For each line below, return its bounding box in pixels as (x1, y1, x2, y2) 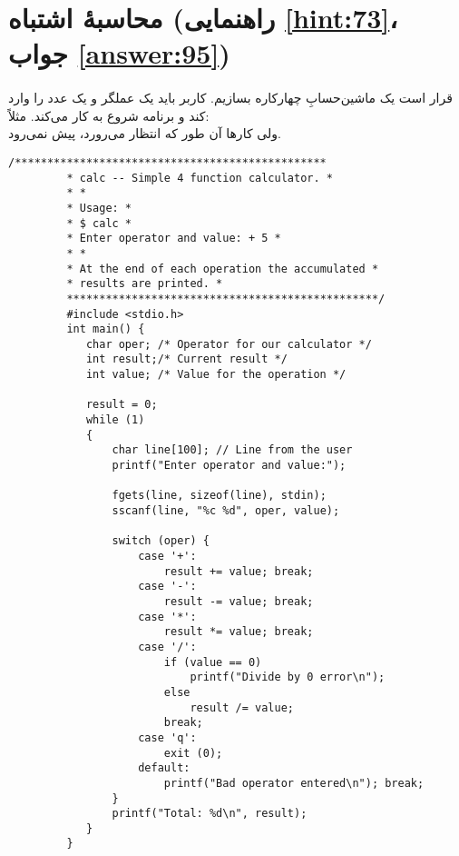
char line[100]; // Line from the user (112, 443, 353, 457)
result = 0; (85, 398, 158, 412)
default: (138, 761, 190, 775)
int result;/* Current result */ (85, 353, 288, 366)
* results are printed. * (66, 277, 223, 291)
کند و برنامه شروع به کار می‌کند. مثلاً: (8, 105, 210, 124)
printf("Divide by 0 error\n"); (190, 671, 386, 684)
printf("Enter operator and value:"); (112, 459, 347, 473)
